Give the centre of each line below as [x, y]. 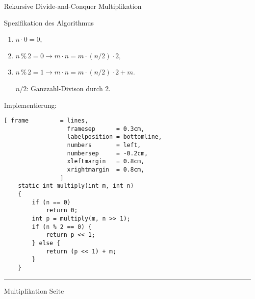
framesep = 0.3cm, [106, 129]
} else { [46, 243]
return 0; [62, 211]
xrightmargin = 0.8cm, [106, 170]
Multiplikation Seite [34, 290]
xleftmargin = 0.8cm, [106, 162]
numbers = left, [104, 145]
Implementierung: [30, 105]
